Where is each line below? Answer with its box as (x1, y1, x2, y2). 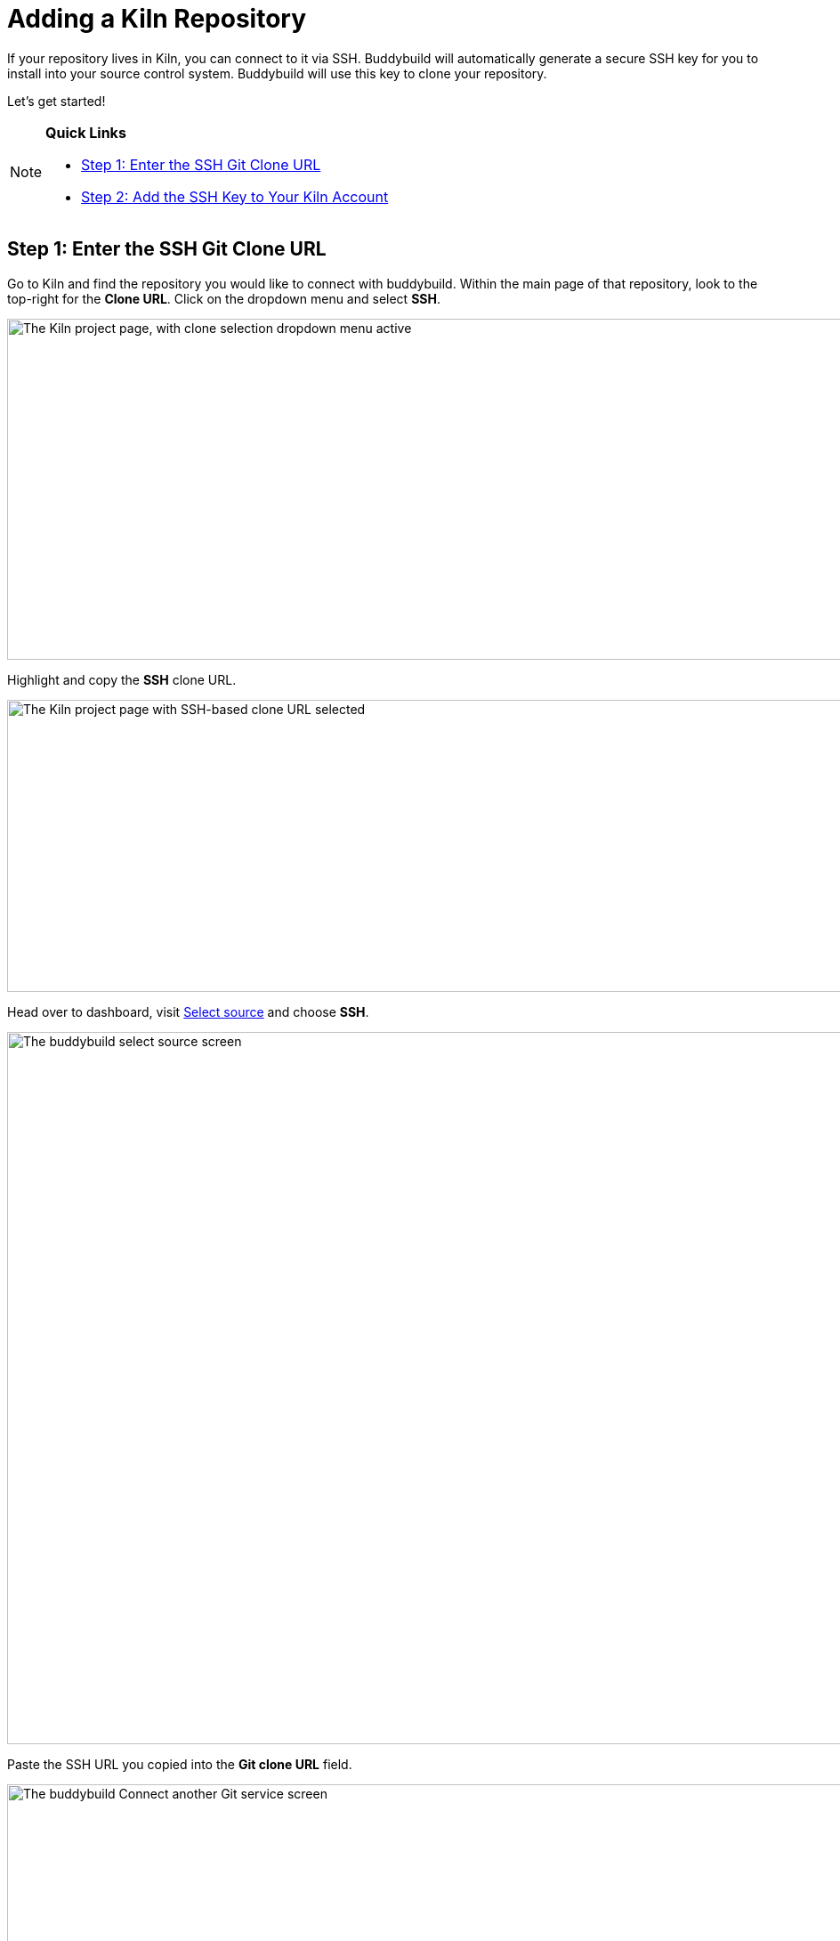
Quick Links (45, 123, 126, 142)
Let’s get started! (7, 93, 106, 109)
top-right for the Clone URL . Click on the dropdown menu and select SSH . (7, 290, 440, 306)
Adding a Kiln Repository (7, 4, 307, 34)
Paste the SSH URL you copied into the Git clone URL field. (7, 1756, 352, 1772)
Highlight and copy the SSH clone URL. (7, 671, 237, 687)
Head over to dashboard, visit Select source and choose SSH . (7, 1003, 369, 1019)
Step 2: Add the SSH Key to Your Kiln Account (81, 187, 389, 206)
